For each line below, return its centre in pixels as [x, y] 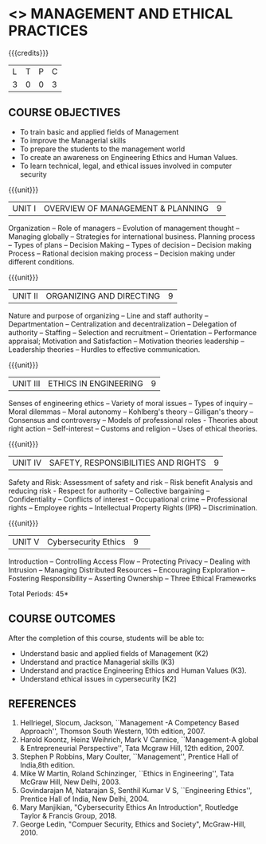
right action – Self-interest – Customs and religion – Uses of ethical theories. [133, 428]
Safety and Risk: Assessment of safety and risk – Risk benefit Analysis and [131, 482]
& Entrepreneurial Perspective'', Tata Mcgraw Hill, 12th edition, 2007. [132, 748]
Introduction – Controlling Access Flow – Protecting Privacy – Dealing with [129, 561]
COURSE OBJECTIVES [65, 113]
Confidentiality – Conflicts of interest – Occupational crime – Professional [128, 499]
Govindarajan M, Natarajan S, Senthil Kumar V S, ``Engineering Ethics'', [136, 791]
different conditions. [41, 262]
